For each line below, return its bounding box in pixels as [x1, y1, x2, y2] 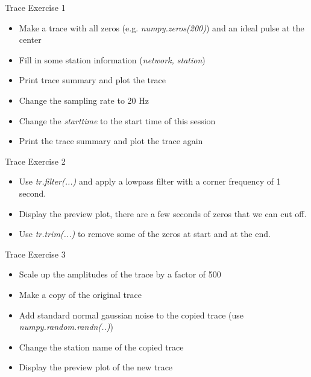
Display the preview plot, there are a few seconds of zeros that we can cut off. [19, 207, 307, 220]
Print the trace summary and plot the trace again [19, 135, 203, 147]
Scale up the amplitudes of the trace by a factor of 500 [19, 268, 221, 280]
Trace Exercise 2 [5, 154, 66, 167]
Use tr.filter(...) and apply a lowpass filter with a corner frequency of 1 [19, 175, 281, 188]
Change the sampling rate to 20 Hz [19, 93, 149, 106]
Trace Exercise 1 [5, 1, 66, 13]
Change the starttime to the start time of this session [19, 114, 216, 127]
